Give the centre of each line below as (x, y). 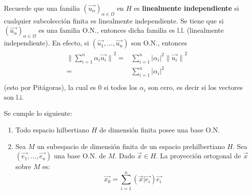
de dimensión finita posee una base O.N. (160, 129)
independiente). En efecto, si (47, 43)
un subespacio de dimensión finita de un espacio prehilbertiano (131, 146)
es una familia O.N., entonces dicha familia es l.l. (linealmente (131, 30)
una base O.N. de (80, 156)
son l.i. (14, 97)
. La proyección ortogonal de (199, 156)
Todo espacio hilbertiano (52, 129)
